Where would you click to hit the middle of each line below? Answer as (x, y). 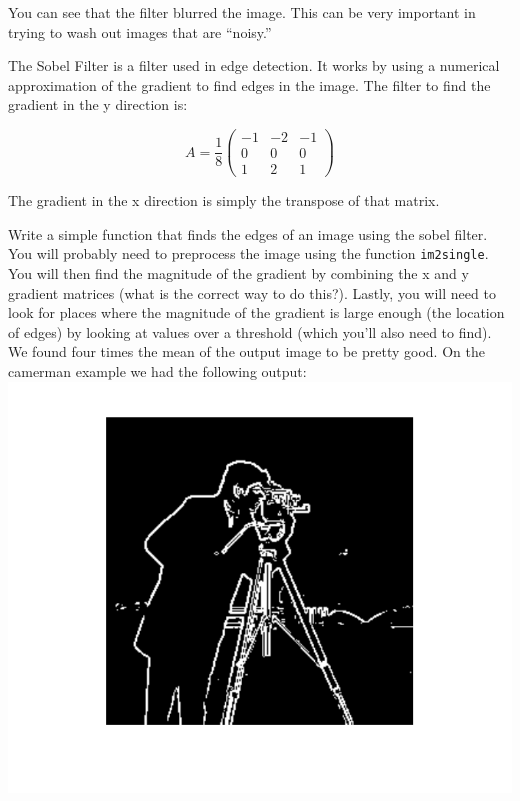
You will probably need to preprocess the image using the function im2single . (248, 253)
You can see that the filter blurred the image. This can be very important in (242, 12)
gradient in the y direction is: (98, 104)
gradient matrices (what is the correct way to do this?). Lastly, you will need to (252, 292)
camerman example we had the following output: (157, 370)
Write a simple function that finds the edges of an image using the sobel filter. (248, 233)
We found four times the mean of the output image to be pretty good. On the (246, 351)
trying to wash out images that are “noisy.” (140, 31)
